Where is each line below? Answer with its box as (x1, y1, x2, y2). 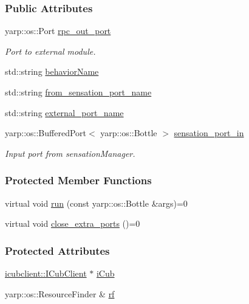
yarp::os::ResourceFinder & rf (5, 287, 115, 300)
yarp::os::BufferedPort (5, 126, 86, 139)
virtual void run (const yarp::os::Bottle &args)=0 (5, 196, 188, 209)
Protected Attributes (5, 243, 110, 258)
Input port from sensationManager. (5, 147, 135, 159)
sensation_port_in (174, 126, 244, 139)
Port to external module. (5, 44, 96, 57)
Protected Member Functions (5, 173, 152, 188)
